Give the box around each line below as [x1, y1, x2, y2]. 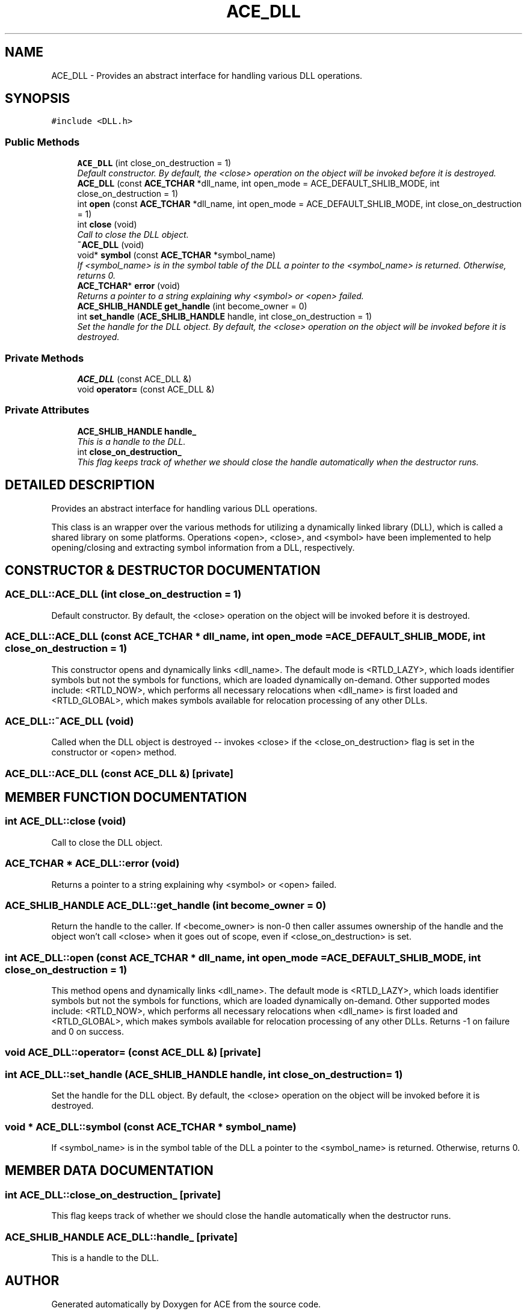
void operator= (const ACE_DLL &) [77, 383, 215, 394]
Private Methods [5, 352, 84, 364]
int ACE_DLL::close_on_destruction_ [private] [5, 1188, 221, 1201]
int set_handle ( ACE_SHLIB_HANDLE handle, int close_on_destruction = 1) [77, 311, 372, 322]
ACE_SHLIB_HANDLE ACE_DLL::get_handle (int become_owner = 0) [5, 899, 327, 911]
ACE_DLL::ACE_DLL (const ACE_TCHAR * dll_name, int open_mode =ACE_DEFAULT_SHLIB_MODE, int [5, 630, 485, 643]
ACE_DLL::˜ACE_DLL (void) [5, 714, 134, 727]
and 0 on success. [51, 1026, 125, 1037]
